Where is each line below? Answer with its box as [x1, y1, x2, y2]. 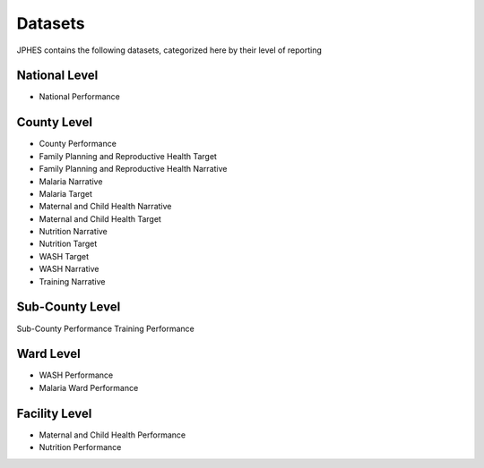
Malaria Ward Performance [39, 382, 139, 393]
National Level [16, 68, 99, 83]
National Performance [39, 91, 120, 102]
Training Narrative [39, 276, 106, 286]
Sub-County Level [16, 300, 121, 315]
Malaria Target [39, 188, 93, 199]
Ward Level [16, 346, 81, 362]
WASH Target [39, 251, 90, 261]
